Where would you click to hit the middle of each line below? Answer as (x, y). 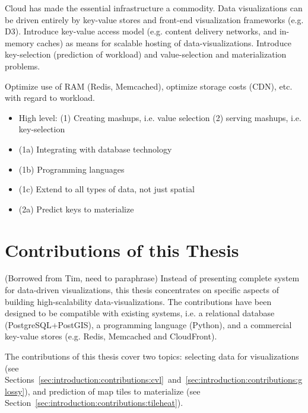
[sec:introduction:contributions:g (244, 379)
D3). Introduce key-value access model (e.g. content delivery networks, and (141, 31)
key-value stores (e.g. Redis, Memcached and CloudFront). (111, 336)
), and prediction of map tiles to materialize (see (112, 391)
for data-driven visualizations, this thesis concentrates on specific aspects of (142, 290)
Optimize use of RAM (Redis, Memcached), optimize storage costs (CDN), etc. (149, 86)
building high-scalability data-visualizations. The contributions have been (138, 301)
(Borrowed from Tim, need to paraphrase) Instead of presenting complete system (152, 278)
